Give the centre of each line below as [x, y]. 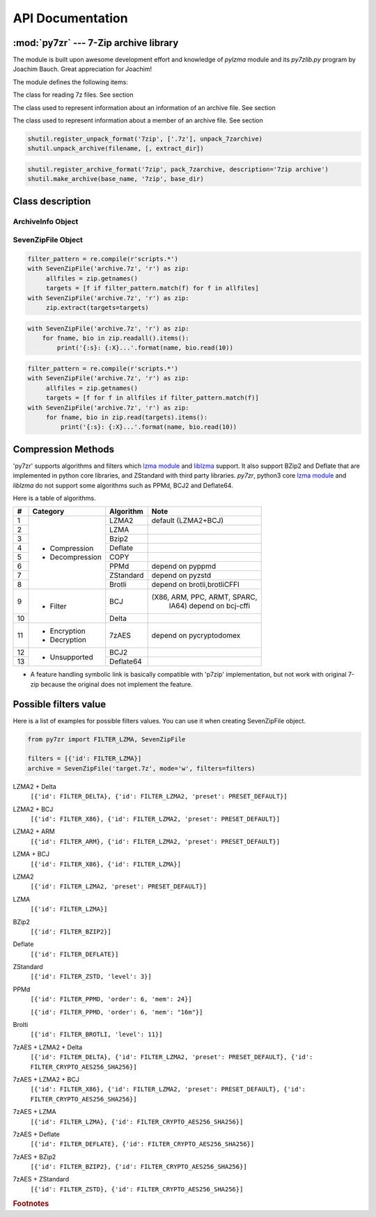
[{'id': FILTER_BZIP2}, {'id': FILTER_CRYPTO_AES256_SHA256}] [139, 1167]
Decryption [68, 640]
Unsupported [71, 657]
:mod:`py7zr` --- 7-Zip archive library [96, 43]
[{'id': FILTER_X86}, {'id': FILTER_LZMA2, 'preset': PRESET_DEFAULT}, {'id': [168, 1089]
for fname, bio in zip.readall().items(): [116, 338]
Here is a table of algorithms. [54, 498]
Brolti [21, 1025]
